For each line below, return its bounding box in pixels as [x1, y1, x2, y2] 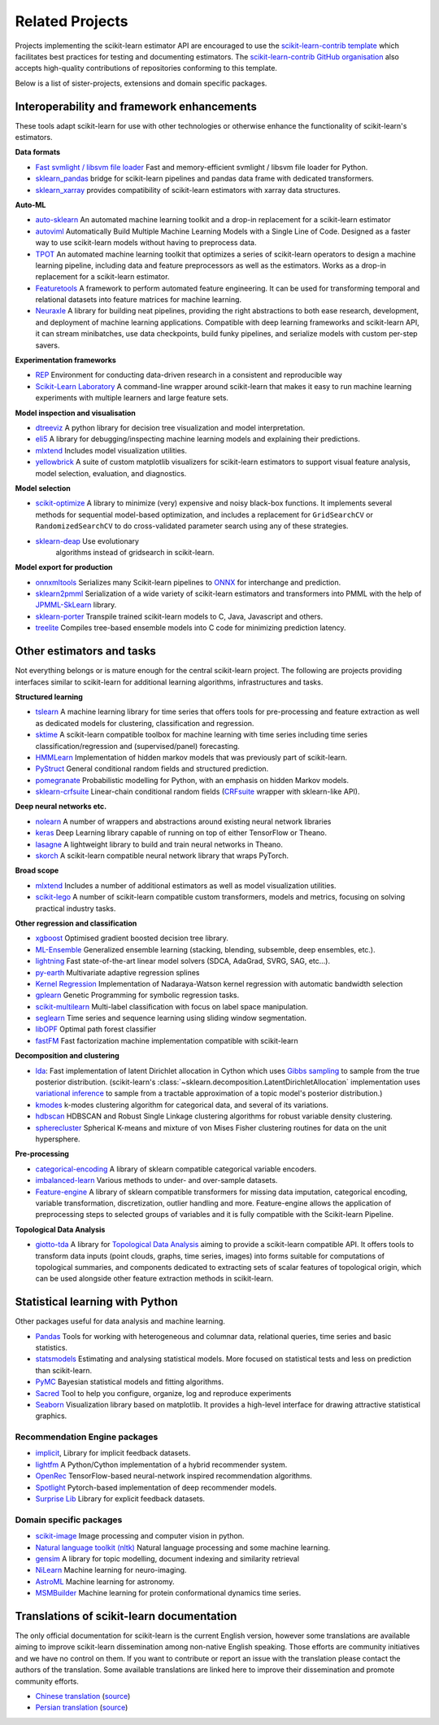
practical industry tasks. [35, 904, 116, 913]
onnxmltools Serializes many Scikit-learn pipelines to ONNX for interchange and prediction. [35, 577, 341, 587]
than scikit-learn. [35, 1365, 93, 1375]
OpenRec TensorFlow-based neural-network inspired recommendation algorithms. [35, 1471, 313, 1481]
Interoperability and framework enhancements [15, 99, 258, 113]
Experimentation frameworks [15, 355, 117, 366]
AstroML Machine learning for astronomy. [35, 1576, 175, 1587]
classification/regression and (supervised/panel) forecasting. [35, 741, 240, 751]
